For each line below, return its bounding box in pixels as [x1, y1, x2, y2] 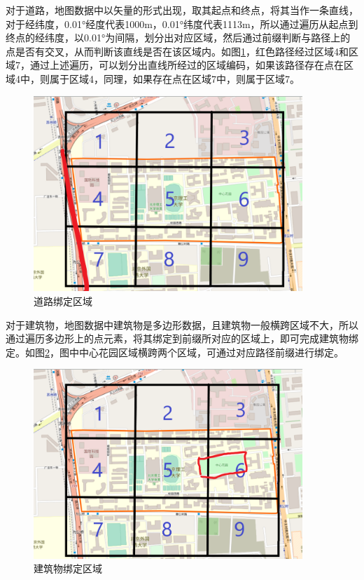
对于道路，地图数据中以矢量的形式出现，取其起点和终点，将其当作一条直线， [6, 3, 358, 17]
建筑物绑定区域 [34, 561, 102, 576]
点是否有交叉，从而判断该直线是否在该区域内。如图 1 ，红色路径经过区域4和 [6, 43, 349, 58]
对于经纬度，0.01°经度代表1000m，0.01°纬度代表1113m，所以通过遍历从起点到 [6, 16, 358, 31]
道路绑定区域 [34, 293, 92, 308]
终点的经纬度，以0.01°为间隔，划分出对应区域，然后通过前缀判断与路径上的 [6, 30, 351, 45]
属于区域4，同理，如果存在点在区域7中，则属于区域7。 [49, 71, 300, 86]
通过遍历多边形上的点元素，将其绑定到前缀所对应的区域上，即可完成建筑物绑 [6, 331, 358, 346]
